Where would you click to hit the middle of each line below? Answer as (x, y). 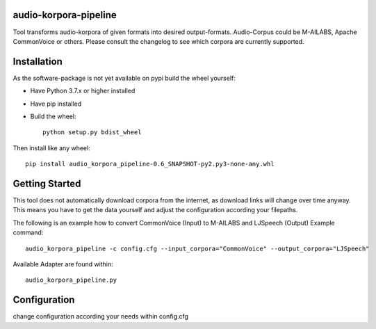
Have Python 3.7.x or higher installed (83, 91)
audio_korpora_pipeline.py (71, 280)
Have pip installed (56, 104)
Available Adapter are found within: (63, 264)
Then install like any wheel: (51, 148)
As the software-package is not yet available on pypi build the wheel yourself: (124, 78)
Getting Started (47, 183)
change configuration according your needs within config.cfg (101, 316)
